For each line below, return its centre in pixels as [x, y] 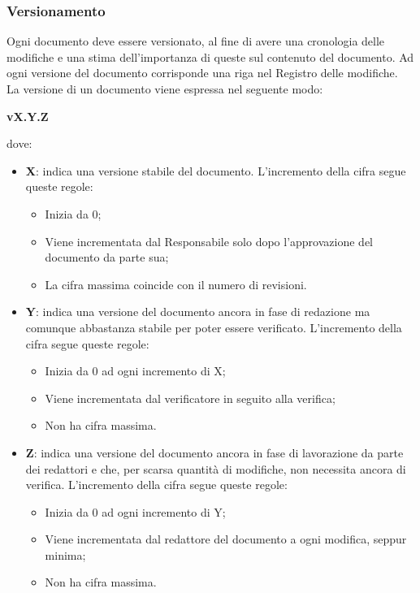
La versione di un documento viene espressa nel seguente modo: [165, 89]
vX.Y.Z [28, 116]
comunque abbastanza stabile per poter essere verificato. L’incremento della [214, 327]
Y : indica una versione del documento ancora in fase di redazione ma [198, 312]
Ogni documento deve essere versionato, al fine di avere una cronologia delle [196, 41]
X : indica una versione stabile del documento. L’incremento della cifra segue [216, 170]
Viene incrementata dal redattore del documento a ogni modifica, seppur [226, 539]
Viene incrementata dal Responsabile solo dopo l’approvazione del [209, 241]
